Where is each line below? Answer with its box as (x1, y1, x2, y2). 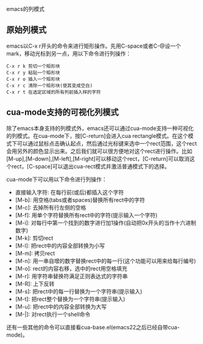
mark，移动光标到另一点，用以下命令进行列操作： (6, 49, 132, 57)
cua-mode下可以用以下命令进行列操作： (6, 176, 107, 183)
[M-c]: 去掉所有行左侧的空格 (15, 204, 87, 211)
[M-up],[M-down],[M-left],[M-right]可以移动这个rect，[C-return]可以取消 (6, 155, 190, 162)
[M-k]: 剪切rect (15, 234, 54, 242)
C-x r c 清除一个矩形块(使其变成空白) (6, 82, 93, 88)
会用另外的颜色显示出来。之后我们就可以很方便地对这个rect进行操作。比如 (6, 147, 193, 154)
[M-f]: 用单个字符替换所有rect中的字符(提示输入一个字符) (15, 211, 158, 218)
